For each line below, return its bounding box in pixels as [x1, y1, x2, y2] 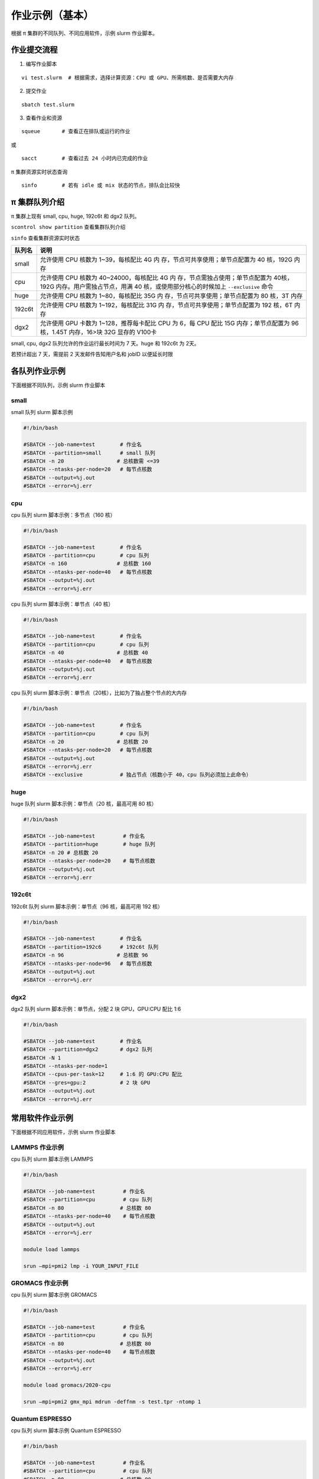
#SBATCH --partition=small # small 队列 [23, 450, 156, 456]
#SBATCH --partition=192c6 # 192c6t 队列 [23, 944, 159, 950]
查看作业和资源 [25, 114, 62, 121]
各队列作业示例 [11, 366, 66, 376]
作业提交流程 [11, 45, 58, 55]
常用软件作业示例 [11, 1113, 73, 1123]
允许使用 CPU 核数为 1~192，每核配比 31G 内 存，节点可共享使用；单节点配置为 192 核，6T [40, 301, 293, 309]
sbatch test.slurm [21, 101, 75, 108]
